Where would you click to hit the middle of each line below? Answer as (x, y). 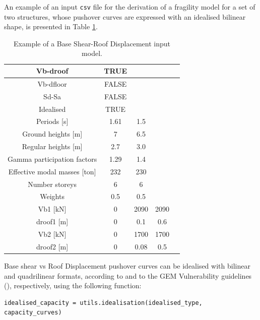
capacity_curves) (33, 313)
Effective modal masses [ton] (52, 171)
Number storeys (52, 184)
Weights (52, 196)
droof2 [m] (52, 246)
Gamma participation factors (52, 158)
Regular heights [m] (52, 146)
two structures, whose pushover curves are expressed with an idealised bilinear (125, 16)
